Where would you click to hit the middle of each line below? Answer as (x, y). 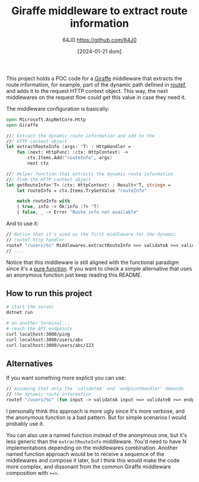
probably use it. (25, 423)
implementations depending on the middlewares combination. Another (92, 448)
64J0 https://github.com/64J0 (99, 40)
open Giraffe (22, 125)
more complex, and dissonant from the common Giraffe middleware (89, 467)
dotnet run (20, 313)
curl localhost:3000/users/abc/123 (50, 345)
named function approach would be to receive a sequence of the (85, 454)
